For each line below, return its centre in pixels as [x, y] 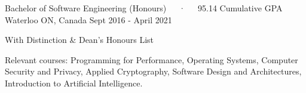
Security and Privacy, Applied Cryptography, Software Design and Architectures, [153, 71]
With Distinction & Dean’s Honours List [79, 40]
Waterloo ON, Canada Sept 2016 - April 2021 [88, 19]
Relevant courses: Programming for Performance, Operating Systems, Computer [152, 59]
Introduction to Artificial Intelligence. [74, 83]
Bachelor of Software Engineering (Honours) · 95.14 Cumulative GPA [144, 8]
